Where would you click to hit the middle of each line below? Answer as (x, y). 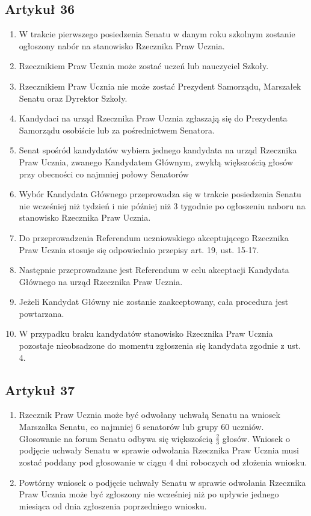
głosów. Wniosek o (256, 438)
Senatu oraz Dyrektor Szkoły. (73, 98)
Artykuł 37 (40, 389)
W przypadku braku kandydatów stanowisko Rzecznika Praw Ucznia (146, 333)
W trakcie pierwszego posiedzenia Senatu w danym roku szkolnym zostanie (157, 34)
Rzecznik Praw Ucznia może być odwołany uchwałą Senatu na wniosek (149, 415)
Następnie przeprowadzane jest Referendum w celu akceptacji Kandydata (154, 270)
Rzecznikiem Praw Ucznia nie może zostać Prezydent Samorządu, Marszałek (160, 86)
